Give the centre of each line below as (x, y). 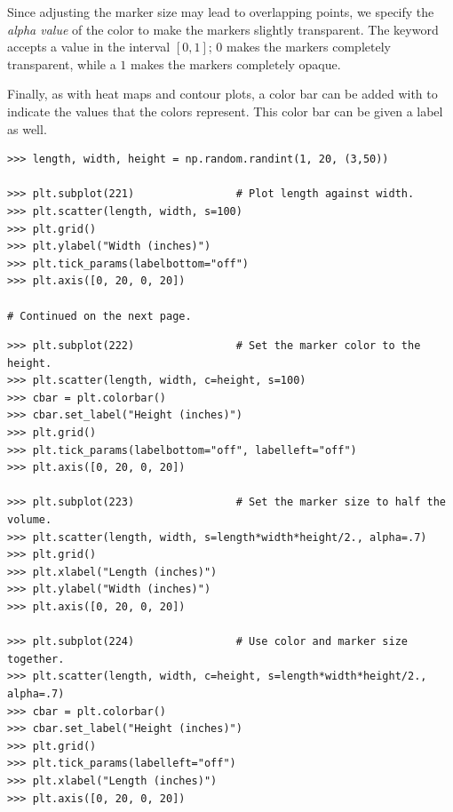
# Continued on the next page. (99, 316)
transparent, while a (62, 64)
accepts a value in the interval (89, 47)
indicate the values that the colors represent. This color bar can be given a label (225, 111)
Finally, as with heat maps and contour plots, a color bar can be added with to (223, 94)
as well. (27, 128)
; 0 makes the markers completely (299, 47)
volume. (30, 520)
